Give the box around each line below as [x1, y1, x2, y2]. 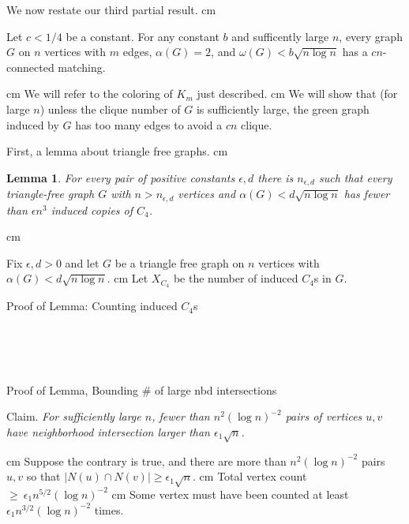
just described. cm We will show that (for [197, 85, 398, 102]
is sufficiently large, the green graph [196, 100, 370, 117]
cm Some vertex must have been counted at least [111, 485, 349, 502]
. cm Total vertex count [193, 468, 307, 485]
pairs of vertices [285, 408, 362, 425]
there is [257, 169, 294, 185]
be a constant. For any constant [66, 28, 220, 44]
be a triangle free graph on [114, 254, 245, 271]
